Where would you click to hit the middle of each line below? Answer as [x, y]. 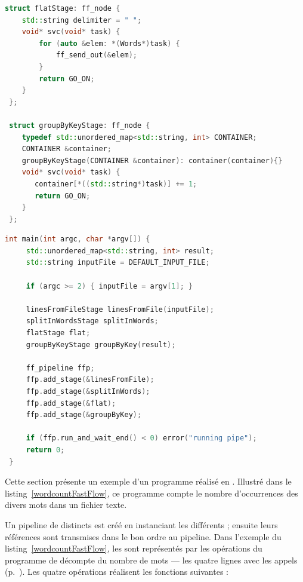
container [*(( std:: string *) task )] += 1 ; [116, 184]
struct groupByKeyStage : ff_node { [80, 125]
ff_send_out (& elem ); [96, 55]
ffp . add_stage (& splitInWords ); [88, 391]
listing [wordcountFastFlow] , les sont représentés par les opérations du [134, 548]
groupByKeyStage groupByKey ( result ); [101, 344]
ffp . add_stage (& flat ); [71, 403]
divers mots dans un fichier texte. [66, 505]
